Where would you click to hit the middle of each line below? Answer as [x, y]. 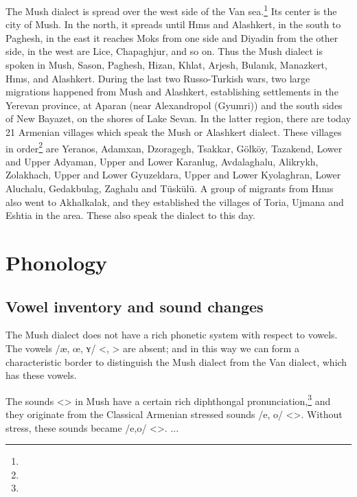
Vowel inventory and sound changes [135, 306]
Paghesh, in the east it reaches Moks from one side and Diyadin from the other [172, 37]
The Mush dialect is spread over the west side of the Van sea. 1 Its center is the [171, 10]
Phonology [57, 262]
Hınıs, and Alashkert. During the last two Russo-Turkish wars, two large [158, 78]
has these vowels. [41, 375]
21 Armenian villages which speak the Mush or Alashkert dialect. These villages [174, 132]
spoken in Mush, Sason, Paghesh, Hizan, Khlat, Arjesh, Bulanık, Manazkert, [166, 65]
